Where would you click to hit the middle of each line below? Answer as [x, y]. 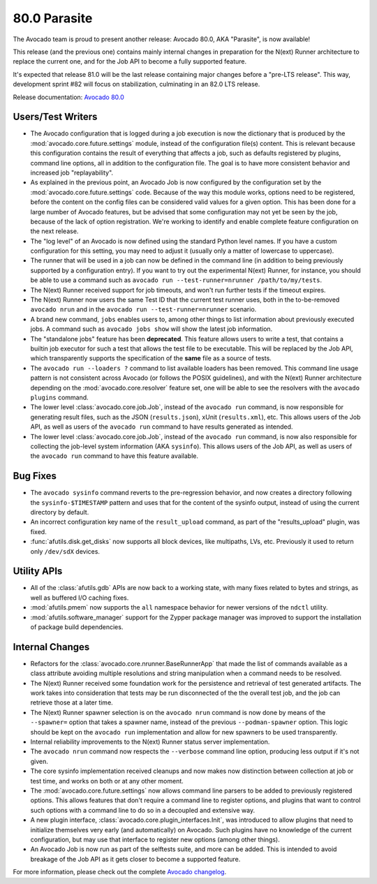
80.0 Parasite [53, 18]
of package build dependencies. [77, 627]
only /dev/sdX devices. [65, 551]
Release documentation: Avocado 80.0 [69, 97]
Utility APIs [38, 572]
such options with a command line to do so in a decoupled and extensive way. [142, 810]
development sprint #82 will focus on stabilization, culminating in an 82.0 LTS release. [136, 84]
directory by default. [60, 512]
